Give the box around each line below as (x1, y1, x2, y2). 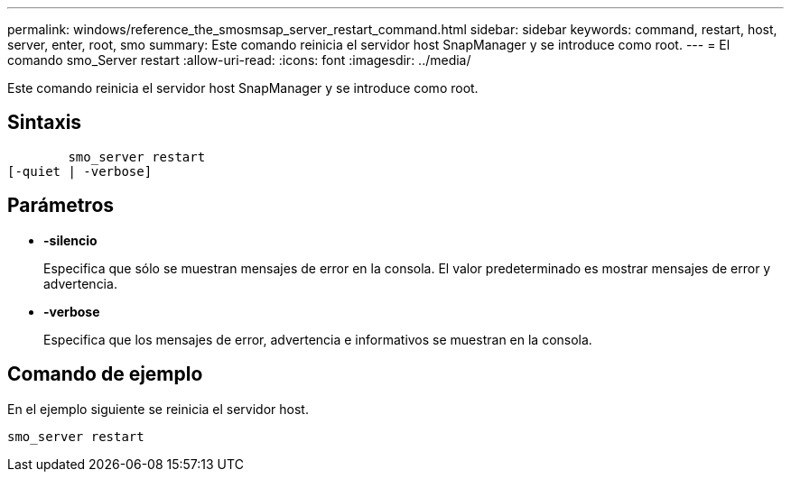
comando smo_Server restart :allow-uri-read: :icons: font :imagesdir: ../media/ (7, 52, 471, 68)
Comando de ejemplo (7, 363, 203, 386)
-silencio (43, 232, 98, 248)
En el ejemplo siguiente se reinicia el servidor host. (7, 401, 309, 417)
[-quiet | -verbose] (7, 163, 153, 179)
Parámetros (7, 194, 115, 217)
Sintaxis (7, 111, 82, 134)
